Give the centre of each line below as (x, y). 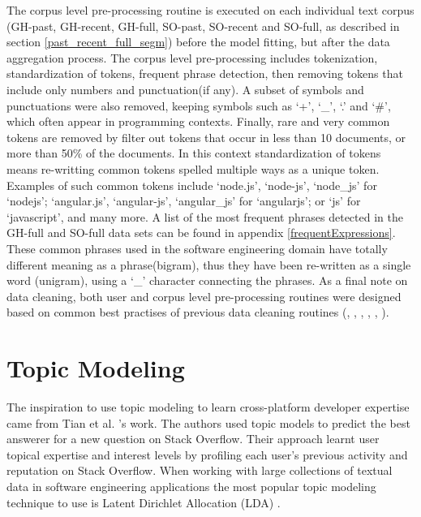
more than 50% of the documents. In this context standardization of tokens (194, 153)
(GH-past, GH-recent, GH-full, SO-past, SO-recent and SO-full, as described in (203, 26)
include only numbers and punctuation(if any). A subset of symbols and (185, 89)
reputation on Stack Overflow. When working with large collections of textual (200, 470)
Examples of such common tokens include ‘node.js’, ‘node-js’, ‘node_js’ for (192, 185)
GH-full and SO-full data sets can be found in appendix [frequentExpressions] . (201, 233)
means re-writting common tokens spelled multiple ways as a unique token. (193, 168)
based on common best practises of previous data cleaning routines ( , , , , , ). (198, 312)
